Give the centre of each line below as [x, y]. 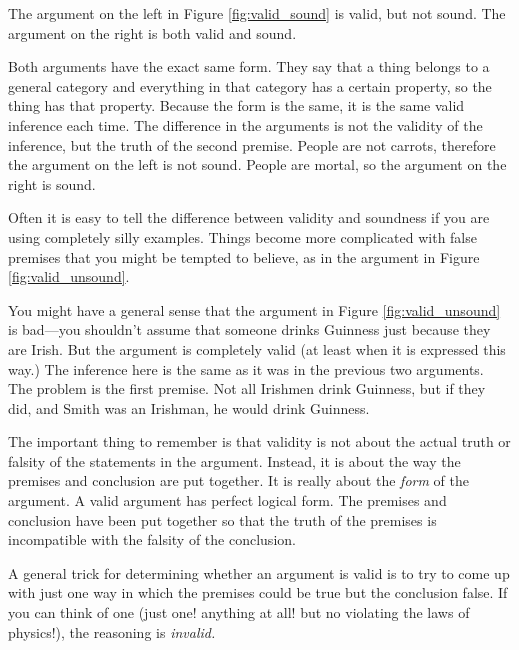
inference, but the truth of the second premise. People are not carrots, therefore [252, 144]
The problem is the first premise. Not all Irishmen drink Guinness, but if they [247, 388]
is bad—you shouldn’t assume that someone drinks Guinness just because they [249, 329]
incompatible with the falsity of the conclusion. [152, 539]
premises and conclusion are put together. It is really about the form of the [238, 480]
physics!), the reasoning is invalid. [112, 631]
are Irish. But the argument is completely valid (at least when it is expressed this [257, 348]
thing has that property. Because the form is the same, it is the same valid [236, 105]
